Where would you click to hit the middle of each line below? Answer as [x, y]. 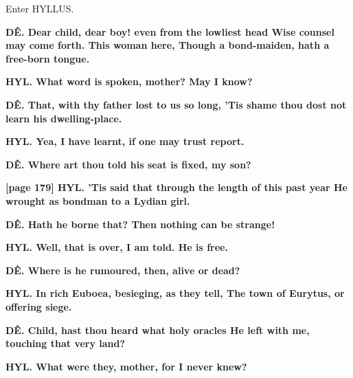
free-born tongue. [48, 58]
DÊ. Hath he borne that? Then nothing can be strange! [140, 224]
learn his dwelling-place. [64, 118]
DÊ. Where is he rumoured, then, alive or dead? [123, 270]
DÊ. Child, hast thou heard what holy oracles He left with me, [158, 330]
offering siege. [39, 306]
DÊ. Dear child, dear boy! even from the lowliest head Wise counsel [170, 31]
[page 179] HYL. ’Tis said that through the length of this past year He [176, 187]
